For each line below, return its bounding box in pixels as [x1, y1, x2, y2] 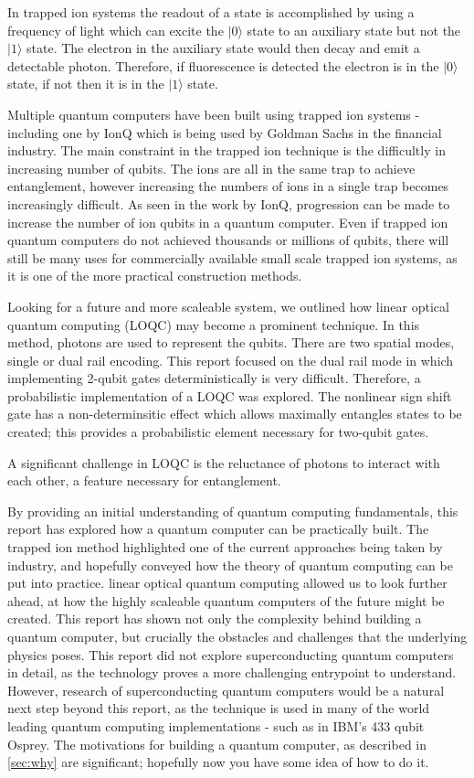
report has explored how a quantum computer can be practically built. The [7, 519, 429, 538]
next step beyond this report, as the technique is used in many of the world [7, 698, 430, 718]
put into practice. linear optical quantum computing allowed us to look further [7, 573, 448, 592]
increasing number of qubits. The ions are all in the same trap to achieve [7, 158, 416, 177]
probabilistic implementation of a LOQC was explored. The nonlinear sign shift [7, 386, 452, 405]
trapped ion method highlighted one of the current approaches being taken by [7, 538, 443, 557]
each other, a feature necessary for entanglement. [7, 471, 281, 490]
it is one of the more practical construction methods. [7, 266, 302, 285]
